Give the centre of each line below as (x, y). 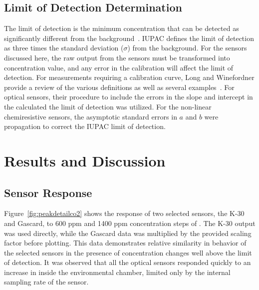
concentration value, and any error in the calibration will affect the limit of (119, 67)
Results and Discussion (85, 160)
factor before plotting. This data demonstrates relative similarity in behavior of (125, 243)
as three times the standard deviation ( (64, 48)
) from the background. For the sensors (187, 48)
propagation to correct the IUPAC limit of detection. (85, 126)
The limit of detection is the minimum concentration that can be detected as (122, 28)
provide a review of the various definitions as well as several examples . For (119, 87)
